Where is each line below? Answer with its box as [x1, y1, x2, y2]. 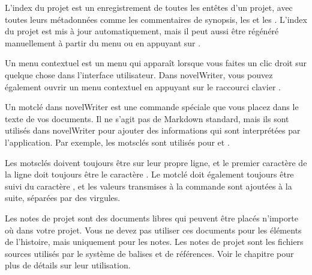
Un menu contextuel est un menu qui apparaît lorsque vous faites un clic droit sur [5, 57, 307, 69]
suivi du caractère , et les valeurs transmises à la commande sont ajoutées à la [5, 179, 292, 192]
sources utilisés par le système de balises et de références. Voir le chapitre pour [5, 247, 294, 259]
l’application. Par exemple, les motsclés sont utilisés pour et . [5, 135, 230, 148]
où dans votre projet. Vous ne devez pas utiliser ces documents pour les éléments [5, 223, 302, 236]
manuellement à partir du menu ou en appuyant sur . [5, 36, 201, 49]
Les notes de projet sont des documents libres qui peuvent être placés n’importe [5, 211, 298, 224]
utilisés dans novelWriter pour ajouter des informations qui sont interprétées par [5, 124, 301, 137]
